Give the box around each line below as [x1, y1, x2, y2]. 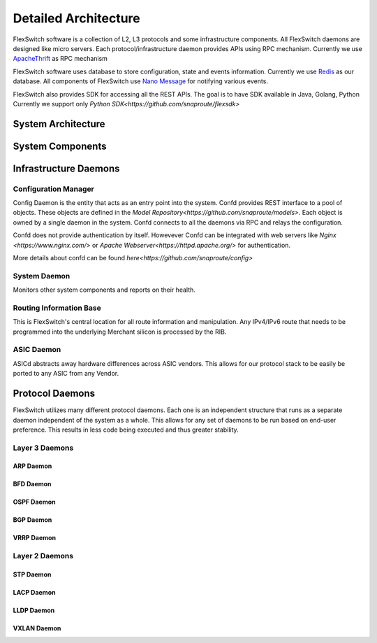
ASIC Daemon [13, 345, 61, 355]
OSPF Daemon [13, 497, 56, 507]
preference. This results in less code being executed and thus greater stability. [13, 425, 239, 434]
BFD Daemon [13, 480, 52, 488]
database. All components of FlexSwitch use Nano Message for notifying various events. [13, 77, 269, 85]
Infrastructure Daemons [13, 162, 120, 174]
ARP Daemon [13, 462, 52, 470]
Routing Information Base [13, 303, 101, 313]
